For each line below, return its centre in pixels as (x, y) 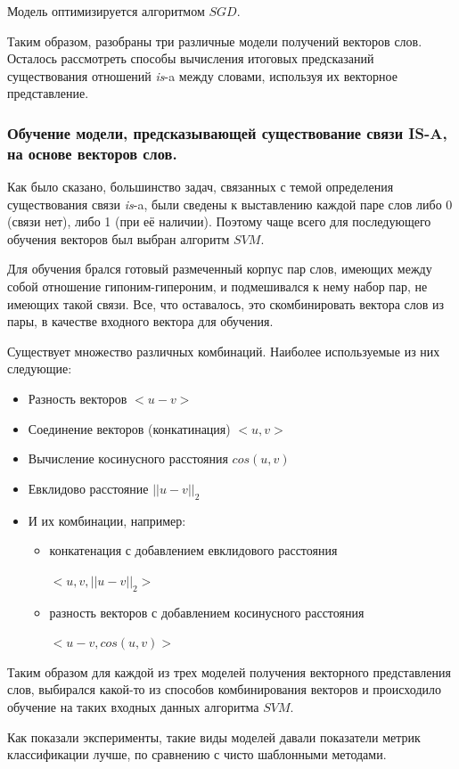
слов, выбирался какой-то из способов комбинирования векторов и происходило (225, 689)
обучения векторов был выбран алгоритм (119, 238)
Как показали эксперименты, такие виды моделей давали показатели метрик (214, 736)
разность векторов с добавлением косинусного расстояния (207, 612)
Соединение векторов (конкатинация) (129, 428)
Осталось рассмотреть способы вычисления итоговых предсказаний (191, 58)
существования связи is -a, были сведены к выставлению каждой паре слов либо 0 (230, 204)
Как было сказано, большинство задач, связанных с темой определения (201, 187)
